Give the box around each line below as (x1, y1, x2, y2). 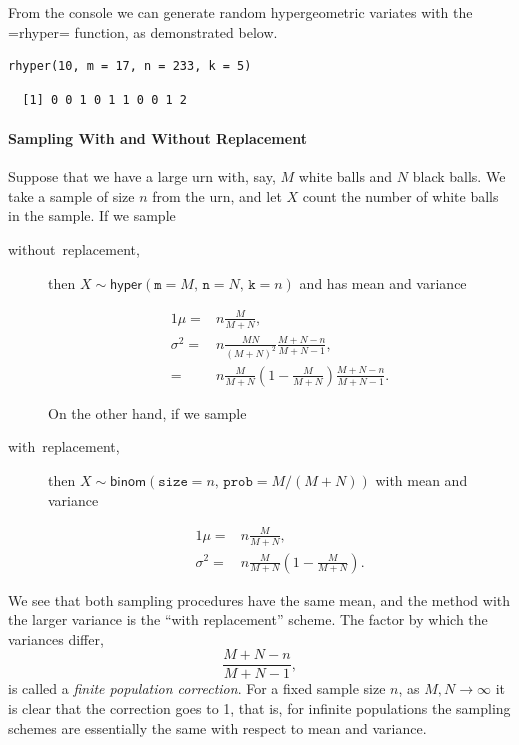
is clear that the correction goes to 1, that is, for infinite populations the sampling (8, 697, 511, 718)
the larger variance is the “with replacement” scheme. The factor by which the (8, 609, 488, 630)
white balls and (298, 166, 393, 187)
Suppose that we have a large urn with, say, (8, 166, 276, 187)
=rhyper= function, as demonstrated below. (8, 21, 278, 42)
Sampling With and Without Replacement (8, 127, 307, 148)
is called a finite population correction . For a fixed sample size (8, 678, 386, 699)
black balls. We (412, 166, 506, 187)
